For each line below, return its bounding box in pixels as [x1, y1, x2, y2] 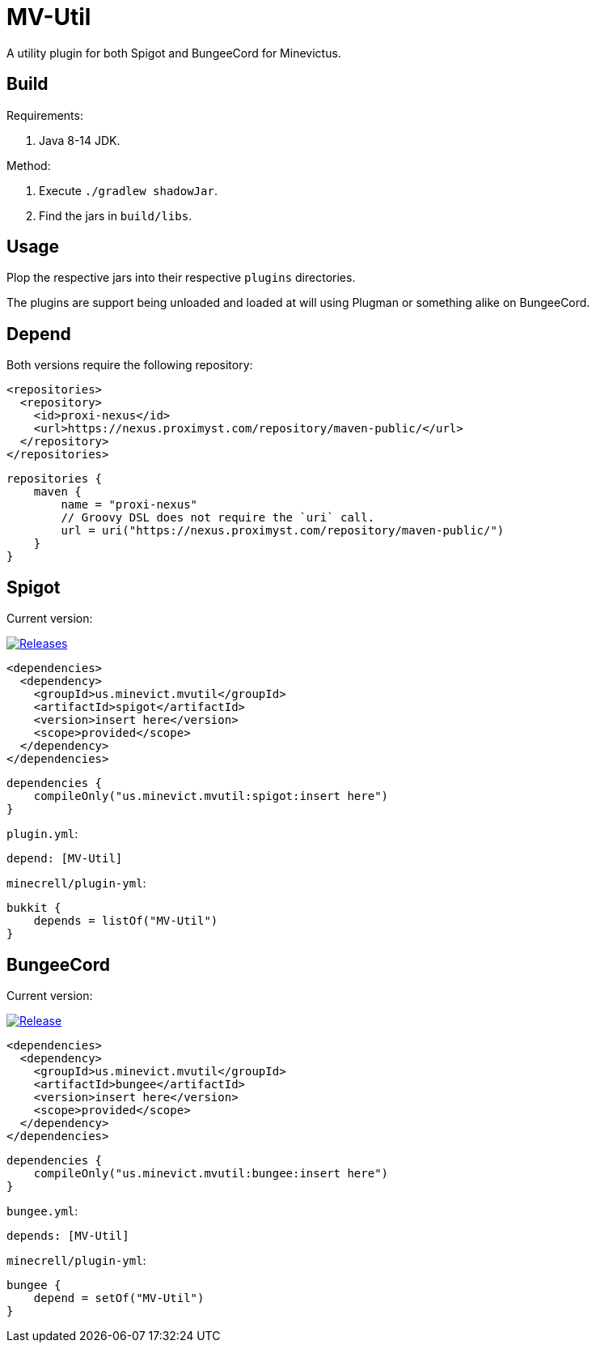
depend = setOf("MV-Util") [33, 1291, 205, 1304]
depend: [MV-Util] [6, 852, 123, 866]
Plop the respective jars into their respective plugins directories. [6, 270, 356, 285]
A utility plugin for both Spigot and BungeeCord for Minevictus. [6, 45, 341, 60]
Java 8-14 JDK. [39, 133, 120, 147]
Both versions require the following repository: [6, 358, 253, 372]
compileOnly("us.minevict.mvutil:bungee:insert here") [33, 1166, 389, 1180]
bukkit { [6, 901, 61, 915]
